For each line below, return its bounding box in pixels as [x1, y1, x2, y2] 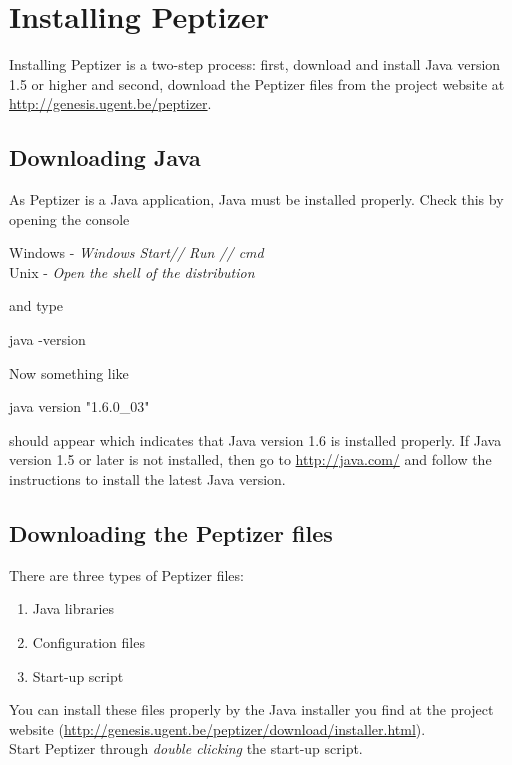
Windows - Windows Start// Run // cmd [9, 242, 264, 263]
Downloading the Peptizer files [9, 518, 333, 549]
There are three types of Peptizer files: [9, 564, 244, 585]
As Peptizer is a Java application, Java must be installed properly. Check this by [9, 189, 504, 210]
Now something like [9, 362, 129, 383]
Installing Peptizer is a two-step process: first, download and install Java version [9, 54, 501, 75]
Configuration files [32, 632, 145, 653]
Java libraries [32, 598, 115, 619]
